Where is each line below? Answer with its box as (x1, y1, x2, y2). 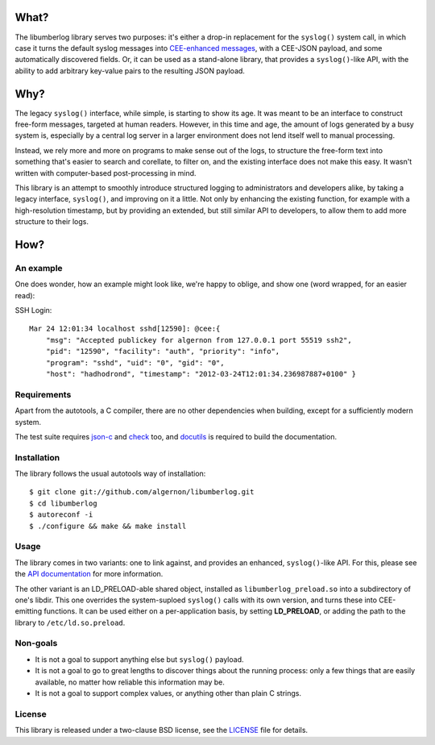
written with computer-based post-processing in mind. (14, 168, 197, 177)
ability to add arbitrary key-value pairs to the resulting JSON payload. (14, 65, 246, 76)
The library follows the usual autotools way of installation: (14, 468, 206, 479)
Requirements (14, 389, 72, 400)
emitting (14, 606, 43, 616)
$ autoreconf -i (29, 510, 93, 519)
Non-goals (14, 638, 58, 649)
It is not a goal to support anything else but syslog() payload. (35, 654, 245, 664)
